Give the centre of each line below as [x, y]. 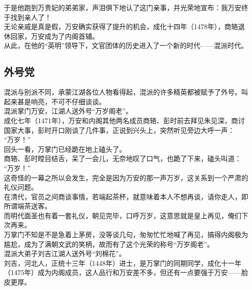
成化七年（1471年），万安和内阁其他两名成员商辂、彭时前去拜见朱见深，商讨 [124, 120]
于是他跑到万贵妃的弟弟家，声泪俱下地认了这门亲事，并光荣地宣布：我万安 [123, 7]
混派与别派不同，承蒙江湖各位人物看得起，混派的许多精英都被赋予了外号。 [123, 92]
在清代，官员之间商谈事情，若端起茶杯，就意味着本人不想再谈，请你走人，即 [126, 196]
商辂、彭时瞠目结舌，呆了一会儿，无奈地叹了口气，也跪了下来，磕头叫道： [123, 158]
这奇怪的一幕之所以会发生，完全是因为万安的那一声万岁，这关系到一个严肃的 [126, 177]
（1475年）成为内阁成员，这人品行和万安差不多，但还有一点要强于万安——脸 [126, 272]
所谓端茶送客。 [28, 206]
